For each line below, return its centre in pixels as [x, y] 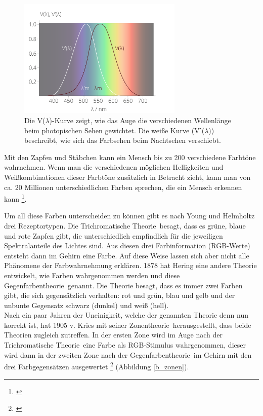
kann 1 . [15, 198]
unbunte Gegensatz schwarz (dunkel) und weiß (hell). [86, 305]
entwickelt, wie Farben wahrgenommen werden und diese [92, 275]
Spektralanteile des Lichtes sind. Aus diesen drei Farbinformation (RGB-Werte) [127, 245]
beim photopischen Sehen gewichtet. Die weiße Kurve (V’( [115, 130]
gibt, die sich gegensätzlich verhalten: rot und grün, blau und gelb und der [120, 295]
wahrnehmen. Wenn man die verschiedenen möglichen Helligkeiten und [114, 167]
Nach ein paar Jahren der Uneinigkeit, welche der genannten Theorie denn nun [126, 315]
